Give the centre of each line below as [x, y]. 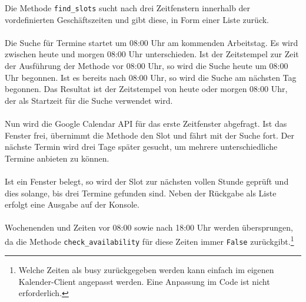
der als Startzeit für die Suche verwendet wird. [89, 100]
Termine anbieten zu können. [57, 158]
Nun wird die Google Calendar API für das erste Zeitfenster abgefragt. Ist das [146, 123]
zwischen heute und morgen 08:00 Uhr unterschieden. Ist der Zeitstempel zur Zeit [152, 54]
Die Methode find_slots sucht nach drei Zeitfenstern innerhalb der [128, 8]
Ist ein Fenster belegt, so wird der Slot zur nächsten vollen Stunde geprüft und [147, 181]
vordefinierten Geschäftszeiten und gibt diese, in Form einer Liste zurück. [137, 19]
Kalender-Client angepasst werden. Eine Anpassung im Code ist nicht [144, 281]
